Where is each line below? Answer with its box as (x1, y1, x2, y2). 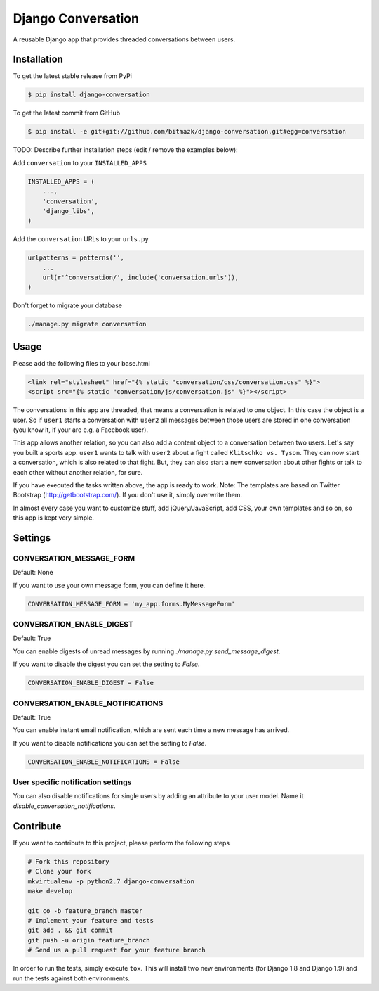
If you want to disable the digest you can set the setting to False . (13, 660, 200, 668)
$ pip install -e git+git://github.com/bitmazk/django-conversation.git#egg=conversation (27, 127, 347, 136)
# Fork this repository (27, 857, 110, 865)
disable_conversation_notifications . (13, 802, 116, 810)
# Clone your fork (27, 867, 91, 876)
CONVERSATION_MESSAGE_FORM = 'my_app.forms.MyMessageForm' (27, 600, 235, 608)
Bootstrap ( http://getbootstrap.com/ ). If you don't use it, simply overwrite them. (13, 491, 242, 499)
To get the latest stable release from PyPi (13, 72, 133, 80)
